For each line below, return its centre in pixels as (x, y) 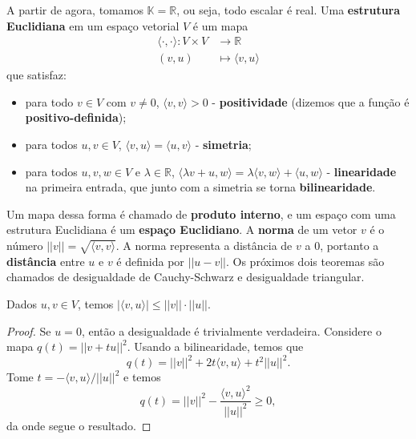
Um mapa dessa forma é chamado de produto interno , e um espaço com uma (201, 213)
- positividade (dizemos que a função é (311, 101)
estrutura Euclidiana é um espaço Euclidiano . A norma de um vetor (182, 230)
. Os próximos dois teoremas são (305, 261)
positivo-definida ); (76, 117)
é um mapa (220, 25)
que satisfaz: (36, 75)
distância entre (46, 261)
